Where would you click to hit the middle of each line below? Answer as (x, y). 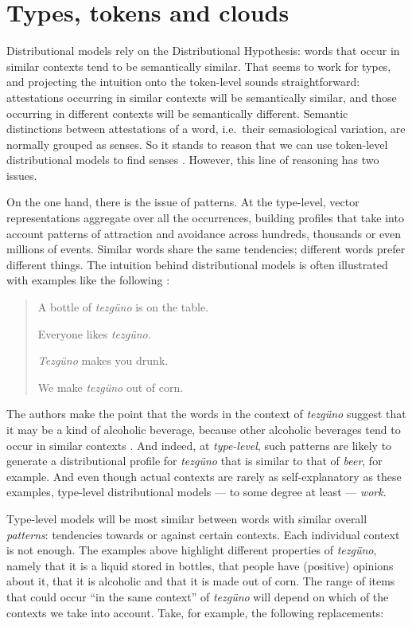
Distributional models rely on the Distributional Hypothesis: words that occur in (203, 51)
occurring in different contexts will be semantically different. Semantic (177, 113)
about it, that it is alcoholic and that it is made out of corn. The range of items (201, 581)
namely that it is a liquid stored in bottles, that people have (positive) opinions (200, 565)
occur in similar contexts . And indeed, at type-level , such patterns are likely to (199, 445)
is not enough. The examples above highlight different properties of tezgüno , (192, 550)
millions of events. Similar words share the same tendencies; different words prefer (206, 249)
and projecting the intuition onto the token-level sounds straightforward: (183, 82)
